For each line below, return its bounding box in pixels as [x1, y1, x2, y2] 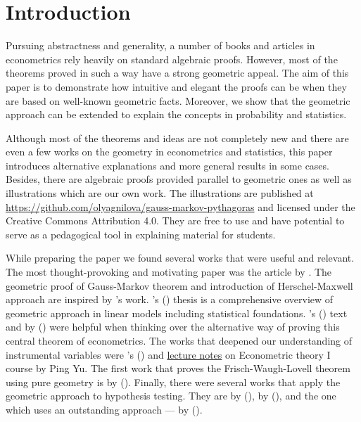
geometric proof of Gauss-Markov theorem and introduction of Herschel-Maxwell [6, 278, 353, 293]
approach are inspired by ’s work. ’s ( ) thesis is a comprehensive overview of [6, 292, 334, 307]
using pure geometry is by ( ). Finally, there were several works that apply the [6, 374, 341, 389]
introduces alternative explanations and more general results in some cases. [6, 158, 329, 172]
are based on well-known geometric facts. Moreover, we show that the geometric [6, 93, 350, 108]
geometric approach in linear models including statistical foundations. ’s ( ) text [6, 305, 348, 320]
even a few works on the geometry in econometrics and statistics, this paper [6, 144, 333, 159]
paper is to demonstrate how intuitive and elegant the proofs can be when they [6, 79, 347, 94]
